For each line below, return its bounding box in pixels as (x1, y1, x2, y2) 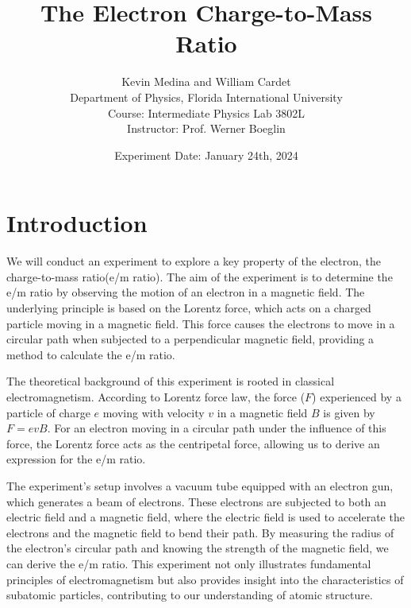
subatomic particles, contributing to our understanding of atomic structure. (6, 587, 373, 603)
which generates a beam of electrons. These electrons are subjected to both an (6, 493, 386, 509)
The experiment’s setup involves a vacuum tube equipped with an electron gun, (6, 477, 394, 494)
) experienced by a (312, 388, 401, 405)
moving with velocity (102, 404, 205, 420)
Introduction (6, 207, 148, 239)
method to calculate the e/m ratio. (6, 346, 175, 362)
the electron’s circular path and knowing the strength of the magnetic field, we (6, 540, 389, 556)
